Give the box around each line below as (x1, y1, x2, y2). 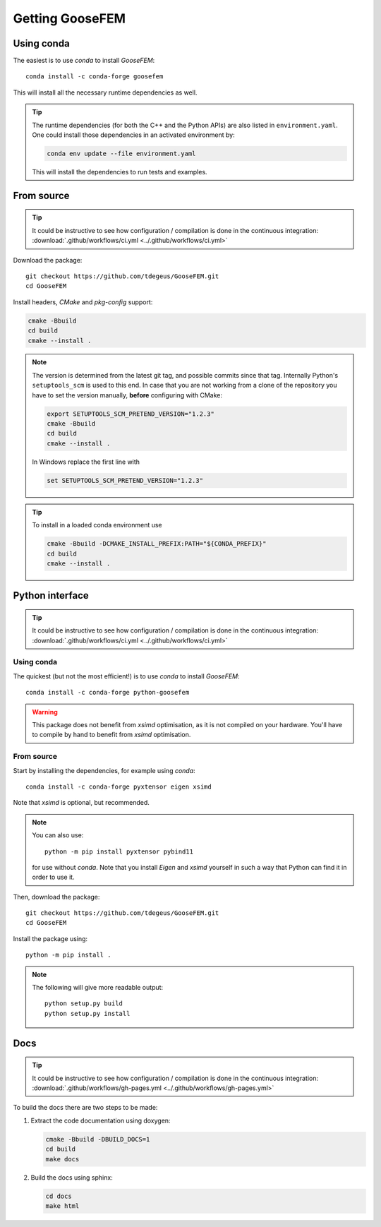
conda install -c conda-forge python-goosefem (25, 688, 190, 697)
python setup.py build (44, 1000, 123, 1007)
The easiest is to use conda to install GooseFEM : (13, 56, 155, 65)
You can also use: (32, 831, 84, 839)
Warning (32, 707, 58, 716)
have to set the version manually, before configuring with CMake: (32, 390, 222, 399)
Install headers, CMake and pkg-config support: (13, 297, 153, 306)
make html (45, 1202, 80, 1210)
